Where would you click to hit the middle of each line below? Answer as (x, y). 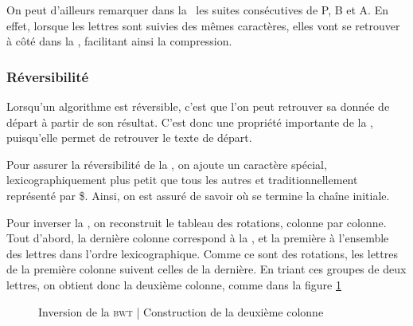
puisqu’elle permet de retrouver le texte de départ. (129, 137)
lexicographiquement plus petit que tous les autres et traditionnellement (182, 180)
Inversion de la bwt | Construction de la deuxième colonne (181, 311)
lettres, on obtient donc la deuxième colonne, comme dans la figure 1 (174, 284)
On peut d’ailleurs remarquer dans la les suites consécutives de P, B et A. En (197, 10)
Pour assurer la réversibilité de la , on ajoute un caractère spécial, (167, 164)
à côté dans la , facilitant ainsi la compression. (119, 41)
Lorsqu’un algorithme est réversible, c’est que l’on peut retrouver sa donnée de (198, 106)
